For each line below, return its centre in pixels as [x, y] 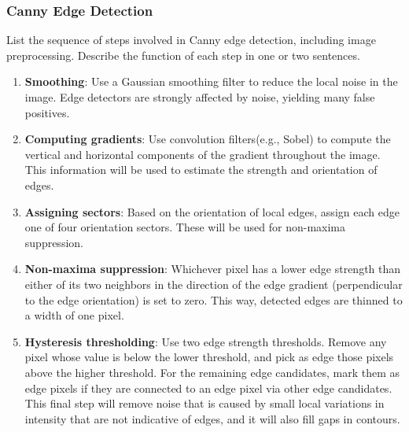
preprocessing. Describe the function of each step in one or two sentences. [183, 55]
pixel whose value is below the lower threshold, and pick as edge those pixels [209, 357]
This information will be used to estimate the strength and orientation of [201, 170]
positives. [47, 112]
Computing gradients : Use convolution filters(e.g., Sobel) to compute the [208, 139]
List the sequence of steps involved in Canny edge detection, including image [191, 40]
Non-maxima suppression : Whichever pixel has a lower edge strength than [213, 269]
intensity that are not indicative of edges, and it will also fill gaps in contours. [212, 418]
